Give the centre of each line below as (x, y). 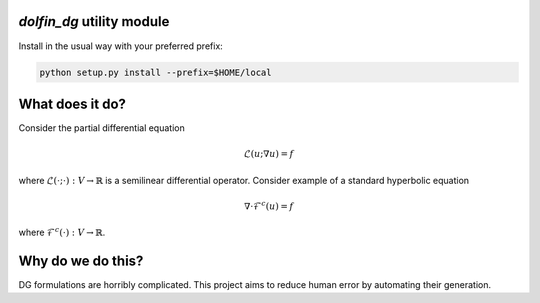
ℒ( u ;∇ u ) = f (268, 154)
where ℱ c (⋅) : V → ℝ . (62, 232)
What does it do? (72, 103)
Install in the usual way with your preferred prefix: (121, 46)
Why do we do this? (81, 260)
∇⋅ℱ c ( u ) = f (268, 205)
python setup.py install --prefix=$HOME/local (155, 72)
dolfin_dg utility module (94, 21)
